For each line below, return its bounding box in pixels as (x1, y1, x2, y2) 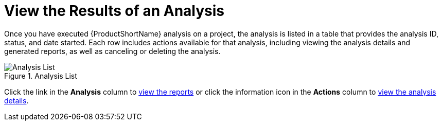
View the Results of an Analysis (4, 2, 225, 20)
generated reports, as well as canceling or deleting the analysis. (4, 46, 221, 56)
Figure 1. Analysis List (4, 71, 77, 80)
